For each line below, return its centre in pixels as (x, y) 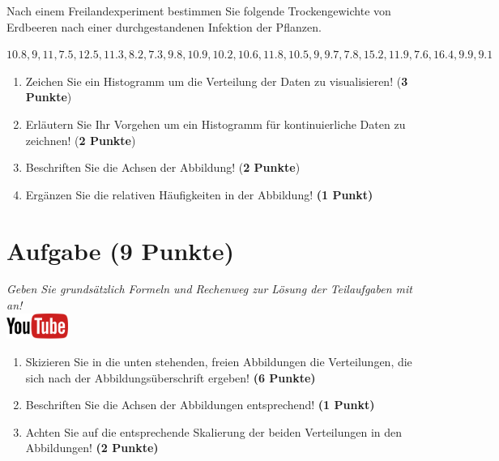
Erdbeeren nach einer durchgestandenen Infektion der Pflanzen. (164, 26)
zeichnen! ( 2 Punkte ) (81, 140)
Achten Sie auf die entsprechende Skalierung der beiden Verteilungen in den (214, 431)
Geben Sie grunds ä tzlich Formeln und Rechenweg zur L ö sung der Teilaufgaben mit (209, 289)
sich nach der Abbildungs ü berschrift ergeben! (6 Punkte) (171, 377)
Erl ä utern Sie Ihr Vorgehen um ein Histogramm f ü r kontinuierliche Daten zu (215, 124)
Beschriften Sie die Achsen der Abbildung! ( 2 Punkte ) (163, 167)
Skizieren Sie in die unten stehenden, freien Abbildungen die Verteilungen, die (219, 362)
